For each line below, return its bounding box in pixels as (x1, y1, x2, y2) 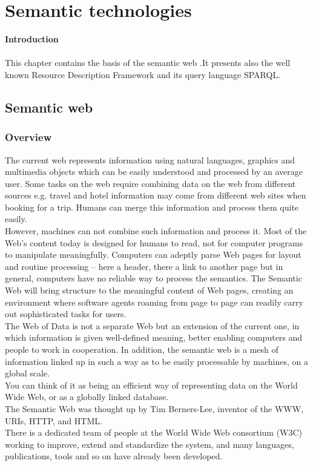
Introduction (5, 33, 59, 45)
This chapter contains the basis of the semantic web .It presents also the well (5, 56, 291, 69)
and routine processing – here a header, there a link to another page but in (5, 260, 283, 272)
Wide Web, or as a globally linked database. (5, 390, 169, 403)
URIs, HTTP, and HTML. (5, 414, 102, 427)
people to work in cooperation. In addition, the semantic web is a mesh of (5, 343, 278, 355)
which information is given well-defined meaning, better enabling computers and (5, 331, 303, 344)
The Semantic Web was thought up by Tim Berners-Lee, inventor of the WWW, (5, 402, 303, 415)
